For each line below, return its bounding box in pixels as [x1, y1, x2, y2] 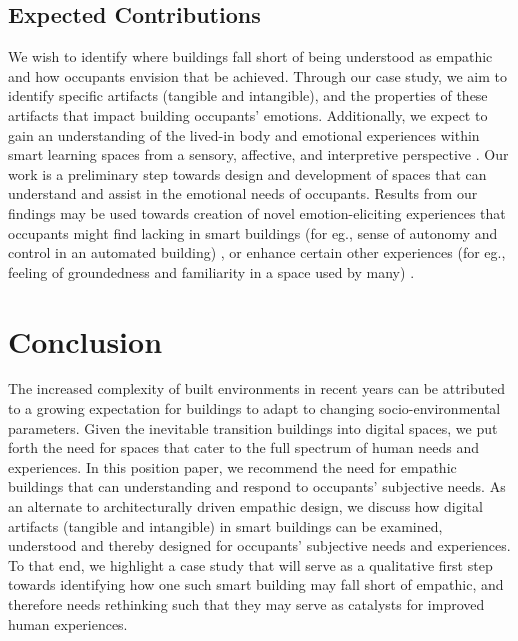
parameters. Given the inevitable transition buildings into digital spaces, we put [8, 417, 498, 438]
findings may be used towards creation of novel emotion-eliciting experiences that [8, 202, 506, 223]
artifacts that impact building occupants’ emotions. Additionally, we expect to [8, 104, 488, 125]
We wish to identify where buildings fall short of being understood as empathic [8, 46, 493, 67]
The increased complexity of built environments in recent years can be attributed [8, 378, 506, 399]
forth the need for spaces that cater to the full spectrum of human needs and [8, 437, 480, 458]
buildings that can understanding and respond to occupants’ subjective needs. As [8, 476, 506, 497]
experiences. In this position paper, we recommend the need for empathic [8, 456, 457, 477]
